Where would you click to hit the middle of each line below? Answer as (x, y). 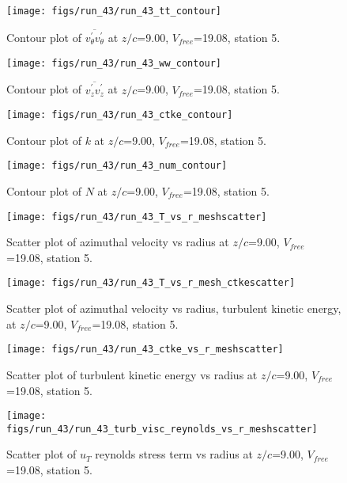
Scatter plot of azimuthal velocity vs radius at (118, 242)
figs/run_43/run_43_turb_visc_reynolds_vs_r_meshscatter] (162, 429)
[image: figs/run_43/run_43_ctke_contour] (120, 115)
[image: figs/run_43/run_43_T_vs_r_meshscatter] (137, 217)
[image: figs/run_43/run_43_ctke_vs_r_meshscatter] (145, 350)
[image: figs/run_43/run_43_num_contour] (117, 166)
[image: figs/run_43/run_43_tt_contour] (114, 11)
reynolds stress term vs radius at (174, 454)
